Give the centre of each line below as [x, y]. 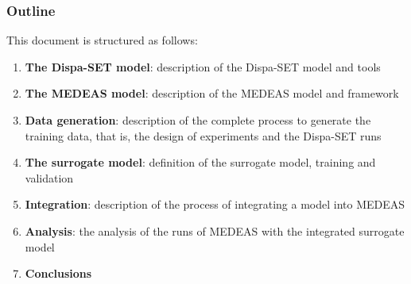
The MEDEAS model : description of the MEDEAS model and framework [212, 93]
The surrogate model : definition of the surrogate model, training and [200, 162]
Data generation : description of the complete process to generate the [198, 120]
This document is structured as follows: [102, 40]
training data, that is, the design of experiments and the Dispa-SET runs [203, 135]
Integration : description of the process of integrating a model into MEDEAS [215, 204]
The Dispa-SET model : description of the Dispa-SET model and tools [203, 66]
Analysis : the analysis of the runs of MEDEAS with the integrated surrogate [215, 230]
